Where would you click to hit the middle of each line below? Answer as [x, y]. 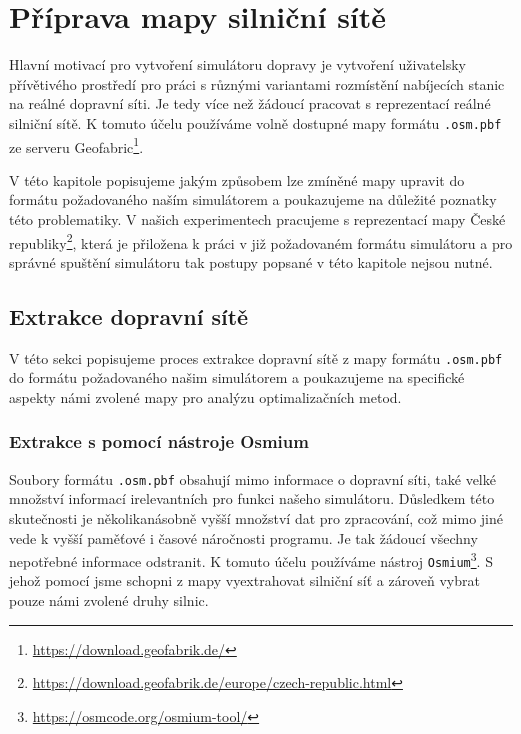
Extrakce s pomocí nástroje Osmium [159, 441]
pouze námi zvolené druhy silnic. [109, 600]
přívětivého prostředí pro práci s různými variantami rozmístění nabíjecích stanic [257, 83]
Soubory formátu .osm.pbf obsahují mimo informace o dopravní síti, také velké [252, 478]
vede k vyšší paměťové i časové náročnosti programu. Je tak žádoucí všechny [243, 537]
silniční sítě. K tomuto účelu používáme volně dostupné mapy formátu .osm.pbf [255, 122]
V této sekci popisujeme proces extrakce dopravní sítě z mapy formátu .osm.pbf [256, 357]
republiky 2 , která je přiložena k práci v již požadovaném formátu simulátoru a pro [261, 241]
